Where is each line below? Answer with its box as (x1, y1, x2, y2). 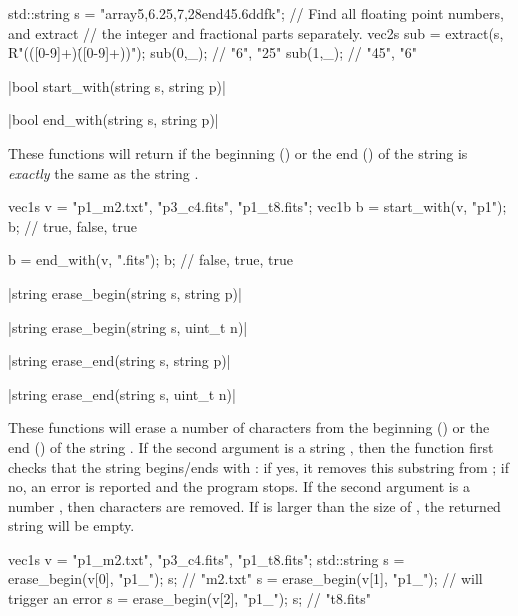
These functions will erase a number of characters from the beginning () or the (8, 417, 490, 438)
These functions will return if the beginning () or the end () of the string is (8, 142, 468, 163)
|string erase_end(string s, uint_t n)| (8, 383, 236, 404)
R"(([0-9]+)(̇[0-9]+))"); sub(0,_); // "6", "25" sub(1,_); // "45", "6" (8, 42, 417, 63)
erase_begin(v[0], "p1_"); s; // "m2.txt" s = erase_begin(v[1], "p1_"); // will (8, 568, 483, 589)
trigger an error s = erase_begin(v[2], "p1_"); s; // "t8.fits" (8, 588, 371, 609)
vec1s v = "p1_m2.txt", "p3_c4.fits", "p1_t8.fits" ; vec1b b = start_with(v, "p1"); (8, 196, 507, 217)
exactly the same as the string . (8, 162, 199, 183)
